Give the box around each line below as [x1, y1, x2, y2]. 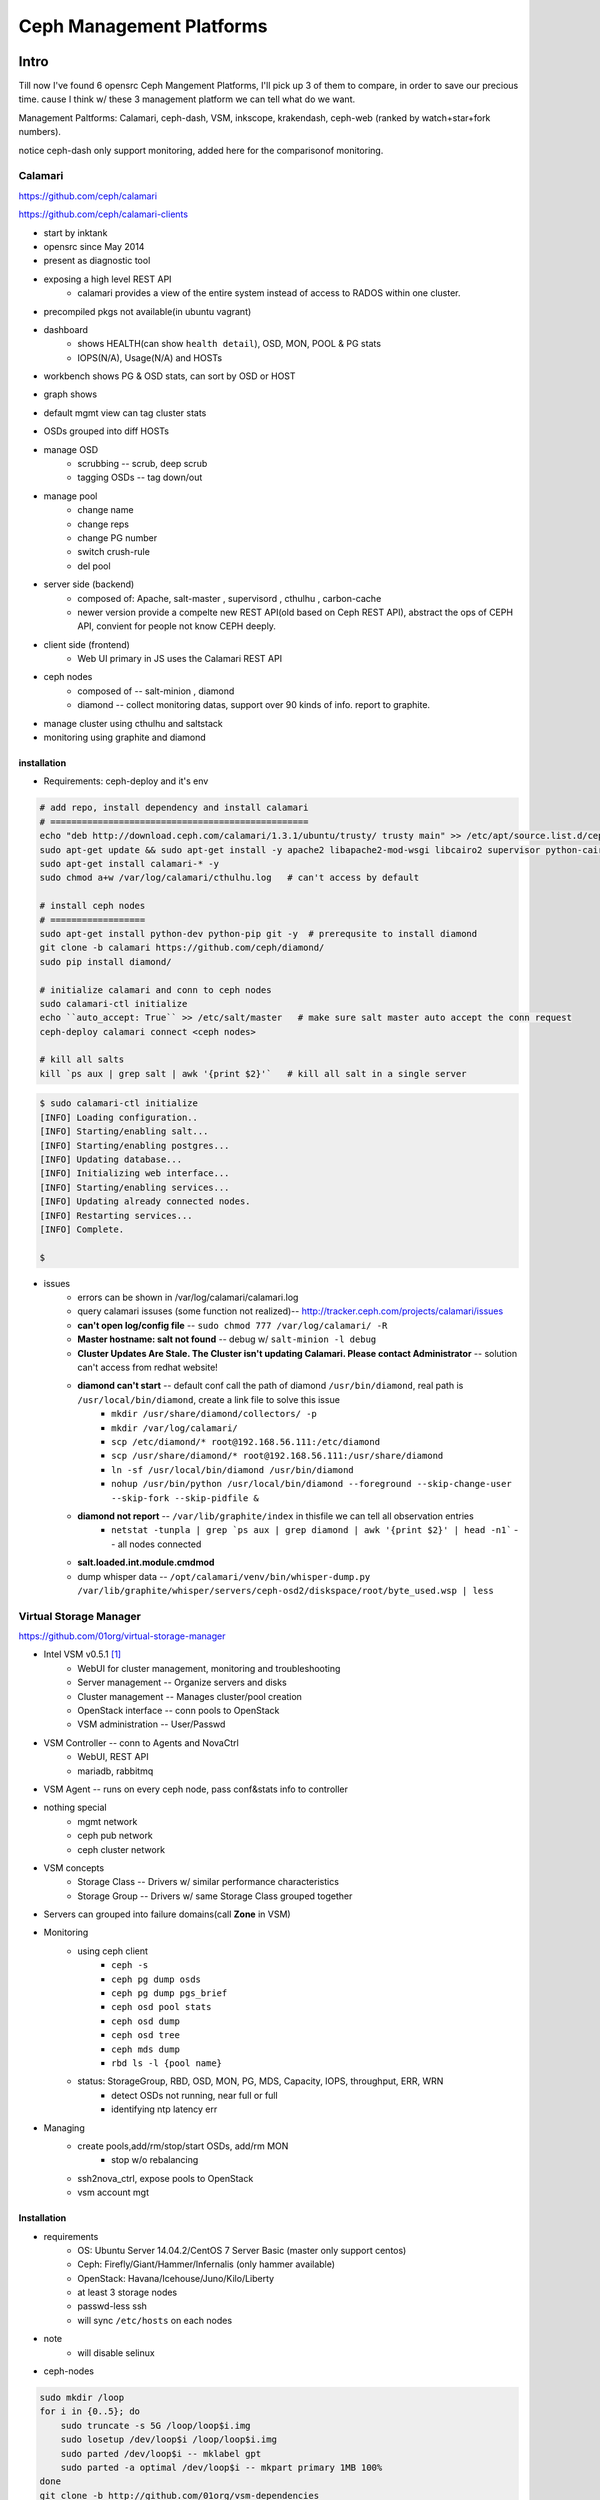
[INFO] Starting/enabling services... [39, 1181, 230, 1193]
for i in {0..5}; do [39, 2406, 140, 2417]
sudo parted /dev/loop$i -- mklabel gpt [60, 2448, 262, 2459]
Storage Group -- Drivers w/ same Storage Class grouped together [77, 1890, 353, 1902]
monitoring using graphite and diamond [43, 731, 207, 744]
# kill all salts [39, 1054, 125, 1065]
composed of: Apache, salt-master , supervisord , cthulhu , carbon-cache [77, 592, 382, 604]
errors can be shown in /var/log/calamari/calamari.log [77, 1291, 299, 1304]
